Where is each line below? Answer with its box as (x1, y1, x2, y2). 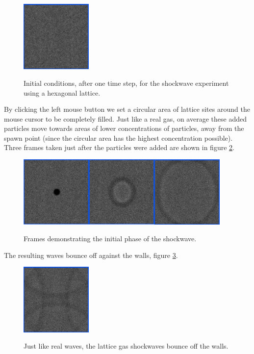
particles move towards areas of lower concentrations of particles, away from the (4, 123, 244, 133)
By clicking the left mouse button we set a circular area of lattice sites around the (4, 104, 250, 114)
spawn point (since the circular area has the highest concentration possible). (4, 132, 233, 143)
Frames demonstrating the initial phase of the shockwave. (24, 233, 197, 243)
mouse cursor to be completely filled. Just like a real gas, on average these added (4, 113, 247, 124)
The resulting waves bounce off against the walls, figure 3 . (4, 250, 178, 260)
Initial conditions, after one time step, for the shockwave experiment (24, 77, 229, 88)
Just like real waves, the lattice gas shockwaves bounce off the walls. (24, 341, 229, 351)
